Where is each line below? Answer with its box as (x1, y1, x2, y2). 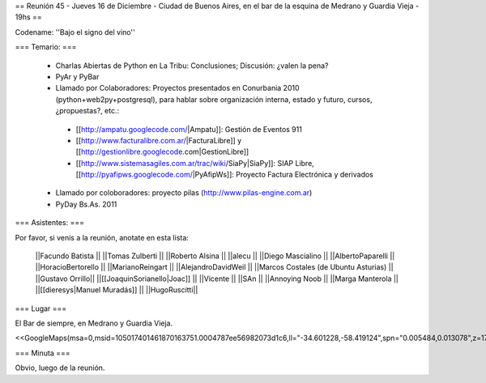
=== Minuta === (15, 348, 70, 358)
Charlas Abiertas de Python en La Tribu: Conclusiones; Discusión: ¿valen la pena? (55, 61, 329, 70)
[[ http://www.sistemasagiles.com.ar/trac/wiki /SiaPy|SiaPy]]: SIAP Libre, (75, 158, 315, 168)
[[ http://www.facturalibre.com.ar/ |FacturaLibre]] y (75, 135, 242, 145)
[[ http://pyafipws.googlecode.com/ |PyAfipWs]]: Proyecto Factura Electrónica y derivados (75, 170, 374, 180)
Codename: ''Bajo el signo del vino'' (15, 27, 135, 36)
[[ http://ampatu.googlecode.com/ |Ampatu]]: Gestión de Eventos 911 (75, 124, 303, 134)
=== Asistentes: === (15, 218, 85, 228)
